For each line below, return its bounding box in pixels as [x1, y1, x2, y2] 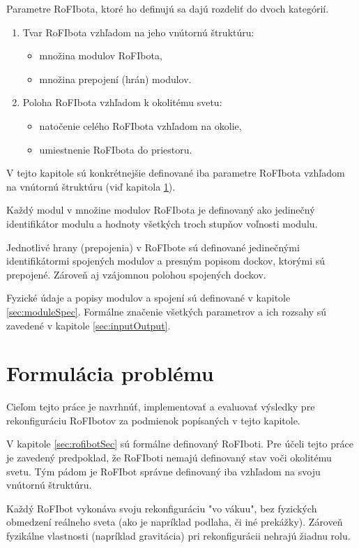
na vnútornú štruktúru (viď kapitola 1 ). [6, 179, 176, 193]
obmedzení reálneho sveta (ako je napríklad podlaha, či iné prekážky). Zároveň [6, 514, 343, 529]
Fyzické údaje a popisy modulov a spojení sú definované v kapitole [6, 290, 291, 305]
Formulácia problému [6, 359, 214, 387]
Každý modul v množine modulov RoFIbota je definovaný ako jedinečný [6, 202, 315, 217]
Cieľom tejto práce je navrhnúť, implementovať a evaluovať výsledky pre [6, 399, 315, 414]
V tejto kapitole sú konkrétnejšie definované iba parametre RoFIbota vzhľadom [6, 165, 345, 180]
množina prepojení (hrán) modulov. [39, 71, 192, 86]
